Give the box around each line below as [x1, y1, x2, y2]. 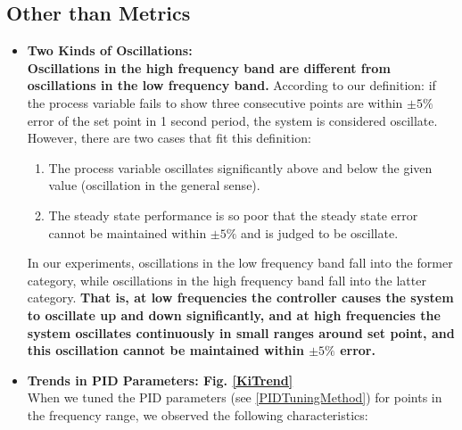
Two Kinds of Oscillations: [27, 41, 193, 60]
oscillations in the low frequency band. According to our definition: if [27, 76, 436, 95]
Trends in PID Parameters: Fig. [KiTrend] [27, 370, 293, 389]
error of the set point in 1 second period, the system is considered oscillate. [27, 111, 438, 129]
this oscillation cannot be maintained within [27, 341, 304, 360]
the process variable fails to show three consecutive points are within [27, 93, 403, 112]
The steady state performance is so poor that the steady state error [48, 205, 418, 224]
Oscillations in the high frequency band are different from [27, 58, 391, 77]
